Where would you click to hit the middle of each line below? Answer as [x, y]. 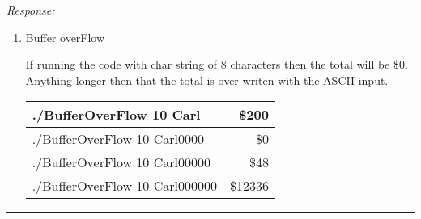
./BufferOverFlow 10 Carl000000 [124, 186]
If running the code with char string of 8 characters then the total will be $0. [217, 64]
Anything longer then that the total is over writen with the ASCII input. [207, 80]
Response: [31, 10]
